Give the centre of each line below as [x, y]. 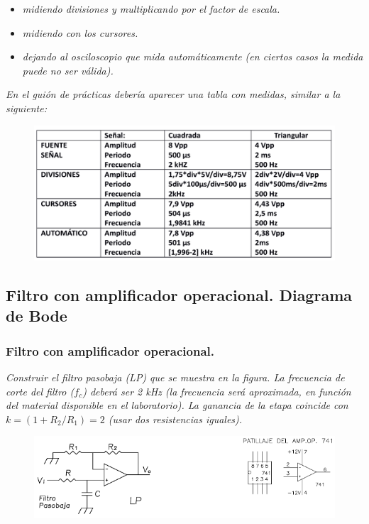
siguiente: [26, 108]
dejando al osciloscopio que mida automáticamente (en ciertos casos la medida [193, 56]
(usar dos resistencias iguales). [175, 419]
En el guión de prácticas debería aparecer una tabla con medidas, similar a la [173, 94]
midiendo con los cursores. [80, 32]
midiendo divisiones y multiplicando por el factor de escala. [151, 9]
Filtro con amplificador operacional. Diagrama [179, 295]
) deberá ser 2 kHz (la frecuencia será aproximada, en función [217, 391]
